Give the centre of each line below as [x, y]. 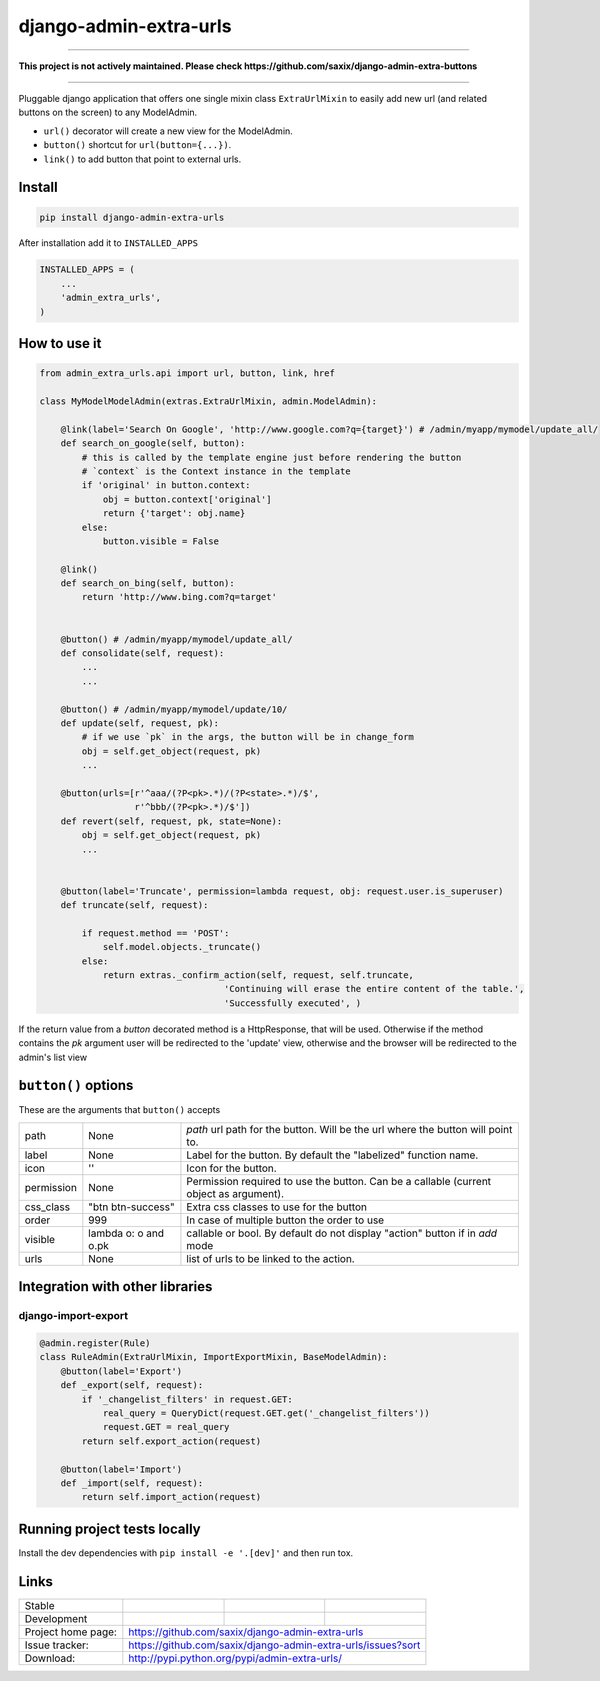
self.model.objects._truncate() [182, 947]
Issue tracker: [56, 1645]
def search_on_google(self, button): [153, 443]
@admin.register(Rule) [95, 1343]
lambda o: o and [126, 1233]
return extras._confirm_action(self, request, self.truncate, [258, 975]
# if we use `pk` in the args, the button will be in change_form [248, 737]
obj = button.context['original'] [187, 499]
